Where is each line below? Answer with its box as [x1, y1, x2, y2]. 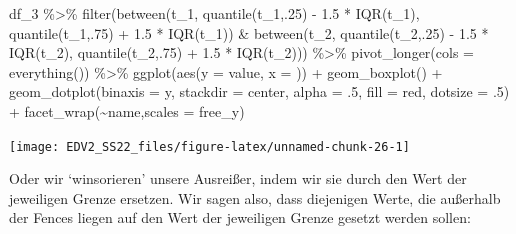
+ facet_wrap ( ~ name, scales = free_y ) [9, 100, 245, 121]
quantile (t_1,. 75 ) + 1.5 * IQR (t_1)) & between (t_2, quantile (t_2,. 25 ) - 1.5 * [9, 22, 489, 43]
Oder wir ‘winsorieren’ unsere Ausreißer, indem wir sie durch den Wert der [9, 168, 467, 189]
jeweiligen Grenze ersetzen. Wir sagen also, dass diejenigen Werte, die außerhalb [9, 187, 501, 208]
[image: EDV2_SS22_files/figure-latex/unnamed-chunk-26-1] [9, 139, 410, 154]
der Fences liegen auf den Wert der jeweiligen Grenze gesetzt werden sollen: [9, 207, 471, 228]
